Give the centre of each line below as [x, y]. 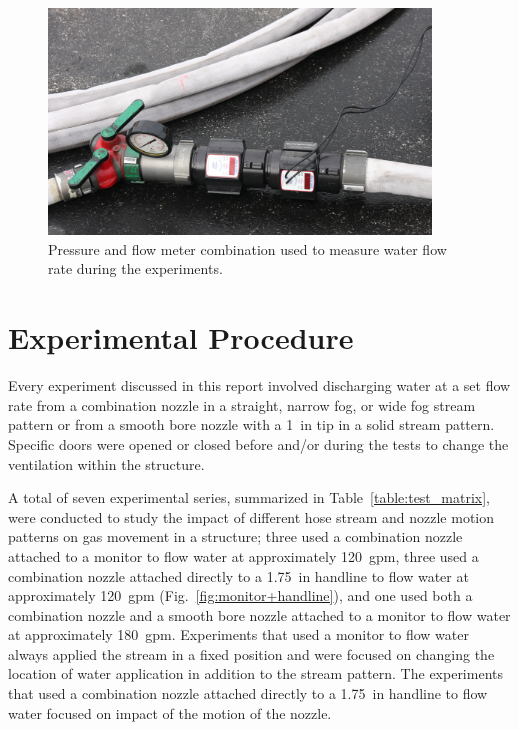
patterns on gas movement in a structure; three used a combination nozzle [235, 536]
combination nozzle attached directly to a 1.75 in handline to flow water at [238, 575]
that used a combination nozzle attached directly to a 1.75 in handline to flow [248, 693]
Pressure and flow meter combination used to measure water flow [247, 248]
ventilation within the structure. [106, 463]
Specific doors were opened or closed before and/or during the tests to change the [258, 443]
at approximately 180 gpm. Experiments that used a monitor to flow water [238, 634]
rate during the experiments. [135, 268]
